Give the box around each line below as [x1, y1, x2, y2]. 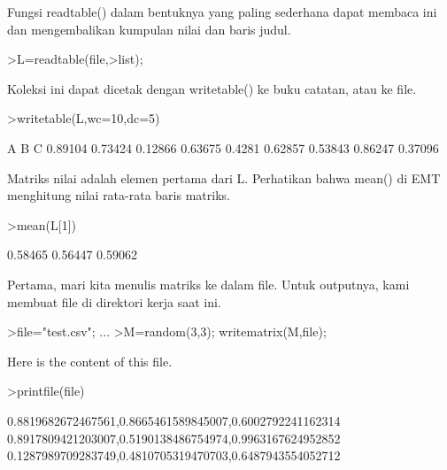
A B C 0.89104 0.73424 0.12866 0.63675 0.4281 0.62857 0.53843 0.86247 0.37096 [7, 138, 439, 157]
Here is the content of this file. [7, 351, 173, 370]
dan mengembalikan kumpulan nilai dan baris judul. [7, 19, 291, 38]
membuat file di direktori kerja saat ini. [7, 292, 221, 311]
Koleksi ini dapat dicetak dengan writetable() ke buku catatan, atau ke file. [7, 79, 417, 97]
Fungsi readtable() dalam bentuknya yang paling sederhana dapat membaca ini [7, 3, 437, 20]
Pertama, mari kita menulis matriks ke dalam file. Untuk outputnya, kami [7, 274, 410, 293]
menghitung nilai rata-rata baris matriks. [7, 186, 230, 204]
